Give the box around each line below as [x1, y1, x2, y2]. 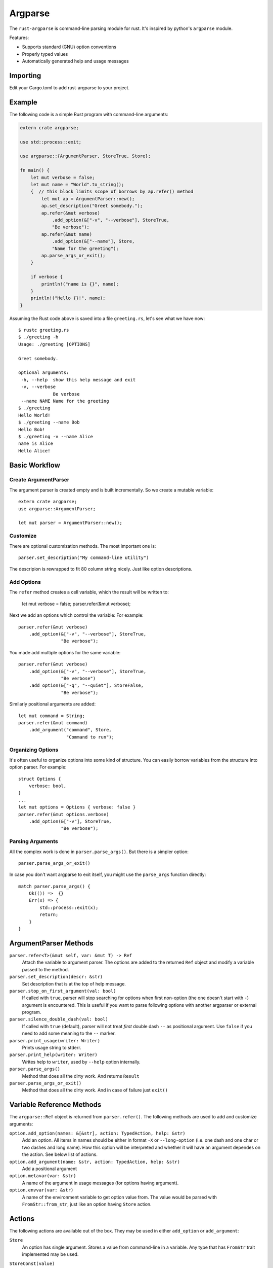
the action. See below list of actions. [22, 1151, 98, 1157]
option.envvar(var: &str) [9, 1187, 74, 1193]
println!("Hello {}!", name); [30, 295, 106, 301]
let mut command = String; [18, 713, 85, 719]
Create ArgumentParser [9, 476, 70, 483]
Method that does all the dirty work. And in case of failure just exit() [22, 1087, 168, 1093]
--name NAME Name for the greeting [21, 398, 109, 404]
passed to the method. [22, 966, 69, 972]
